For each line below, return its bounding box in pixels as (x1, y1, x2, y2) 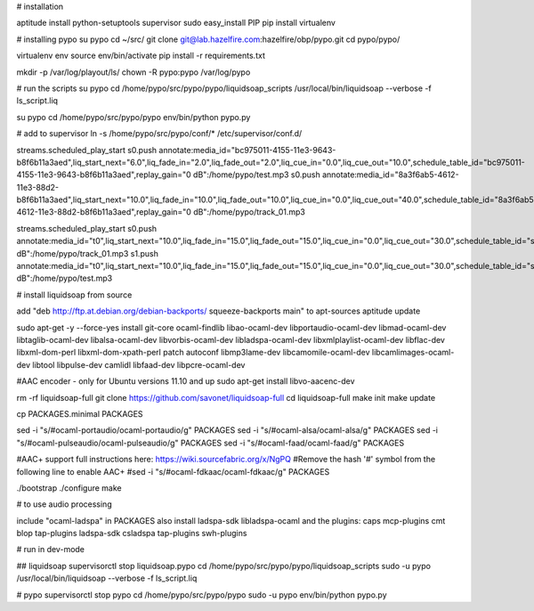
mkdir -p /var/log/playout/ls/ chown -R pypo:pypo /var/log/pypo (16, 67, 251, 77)
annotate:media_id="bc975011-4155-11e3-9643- (158, 144, 336, 155)
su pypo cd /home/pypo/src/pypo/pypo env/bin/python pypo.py (16, 111, 251, 122)
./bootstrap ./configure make (16, 482, 122, 493)
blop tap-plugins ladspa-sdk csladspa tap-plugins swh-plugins (16, 528, 247, 539)
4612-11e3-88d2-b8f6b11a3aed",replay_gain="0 (16, 207, 191, 217)
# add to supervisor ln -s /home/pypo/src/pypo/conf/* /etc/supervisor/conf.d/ (16, 128, 303, 139)
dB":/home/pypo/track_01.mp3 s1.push (16, 248, 159, 258)
